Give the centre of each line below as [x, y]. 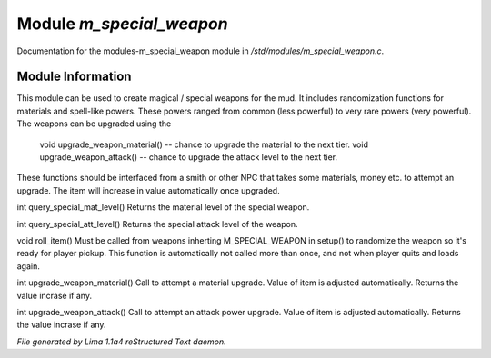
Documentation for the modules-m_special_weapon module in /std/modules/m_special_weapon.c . [200, 51]
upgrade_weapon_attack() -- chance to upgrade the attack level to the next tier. [189, 157]
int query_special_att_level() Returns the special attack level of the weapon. [158, 224]
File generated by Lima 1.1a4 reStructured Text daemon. [121, 342]
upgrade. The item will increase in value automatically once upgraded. [149, 190]
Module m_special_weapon [122, 24]
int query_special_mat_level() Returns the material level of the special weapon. [163, 207]
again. [29, 266]
